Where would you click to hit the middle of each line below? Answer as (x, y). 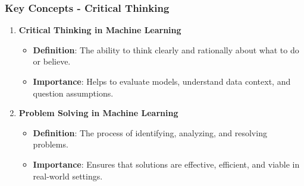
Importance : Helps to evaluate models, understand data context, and (162, 81)
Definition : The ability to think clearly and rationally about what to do (166, 49)
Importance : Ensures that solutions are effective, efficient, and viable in (166, 164)
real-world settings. (68, 176)
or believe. (52, 61)
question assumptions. (73, 93)
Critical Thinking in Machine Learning (100, 30)
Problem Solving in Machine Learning (98, 113)
